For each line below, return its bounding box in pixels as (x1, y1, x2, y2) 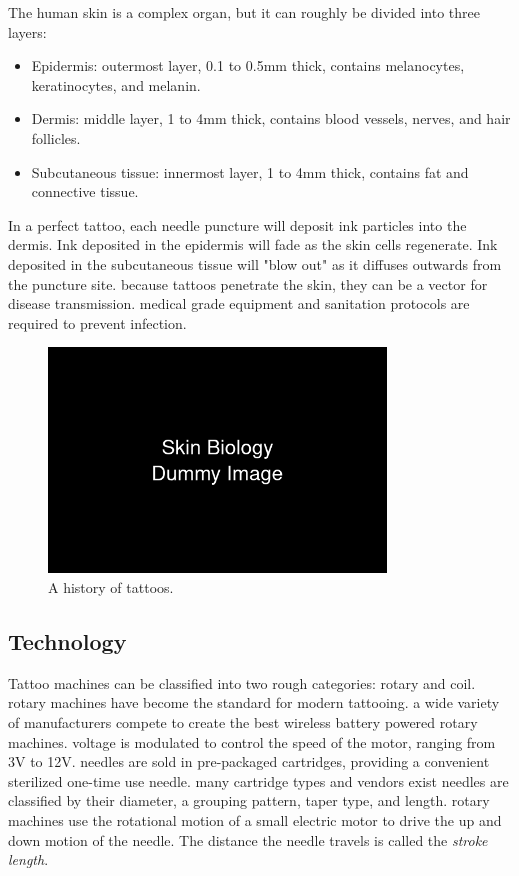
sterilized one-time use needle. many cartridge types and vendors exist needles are (8, 770, 509, 791)
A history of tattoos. (48, 577, 174, 598)
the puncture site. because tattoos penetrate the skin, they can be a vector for (8, 273, 488, 294)
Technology (8, 626, 127, 657)
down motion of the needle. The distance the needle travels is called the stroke (8, 829, 488, 850)
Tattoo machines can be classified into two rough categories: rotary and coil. (8, 672, 476, 693)
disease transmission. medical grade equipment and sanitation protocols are (8, 293, 470, 314)
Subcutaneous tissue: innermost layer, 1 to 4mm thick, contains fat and (31, 161, 469, 182)
